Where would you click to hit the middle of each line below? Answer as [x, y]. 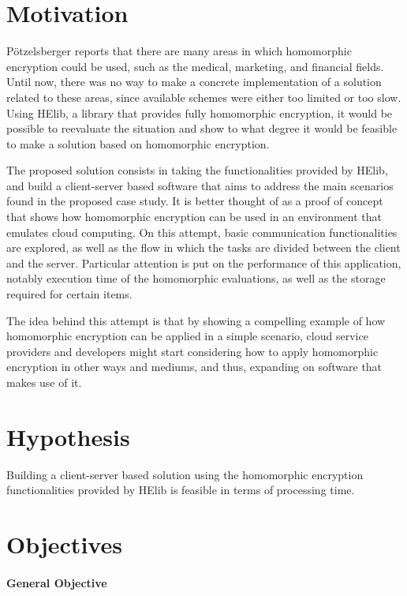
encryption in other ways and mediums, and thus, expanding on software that [194, 367]
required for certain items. [69, 294]
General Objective [57, 582]
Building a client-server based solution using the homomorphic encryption [185, 474]
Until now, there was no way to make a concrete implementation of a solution [194, 82]
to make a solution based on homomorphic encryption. [138, 143]
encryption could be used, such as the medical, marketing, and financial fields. [195, 66]
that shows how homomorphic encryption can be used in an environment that [194, 217]
